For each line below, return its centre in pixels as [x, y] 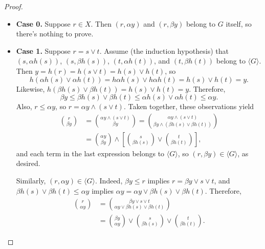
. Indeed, [109, 180]
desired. [28, 163]
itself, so [239, 23]
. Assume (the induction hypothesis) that [164, 50]
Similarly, [31, 180]
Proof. [14, 6]
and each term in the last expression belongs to [90, 153]
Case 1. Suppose [43, 50]
